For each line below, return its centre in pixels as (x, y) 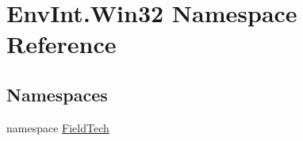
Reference (61, 44)
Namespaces (57, 94)
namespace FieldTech (58, 127)
